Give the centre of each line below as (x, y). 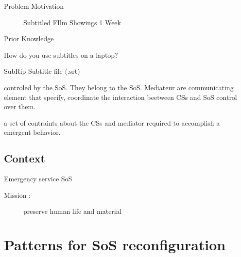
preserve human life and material (72, 211)
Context (25, 158)
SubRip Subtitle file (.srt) (42, 71)
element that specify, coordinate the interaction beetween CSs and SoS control (120, 97)
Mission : (17, 195)
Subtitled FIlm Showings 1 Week (72, 22)
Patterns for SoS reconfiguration (115, 245)
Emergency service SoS (38, 179)
